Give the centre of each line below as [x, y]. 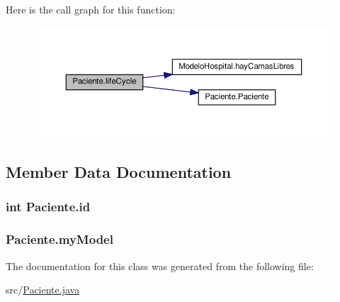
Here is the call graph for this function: [91, 9]
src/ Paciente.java [43, 290]
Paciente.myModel [59, 239]
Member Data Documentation [119, 172]
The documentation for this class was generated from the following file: [160, 265]
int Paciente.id [48, 207]
